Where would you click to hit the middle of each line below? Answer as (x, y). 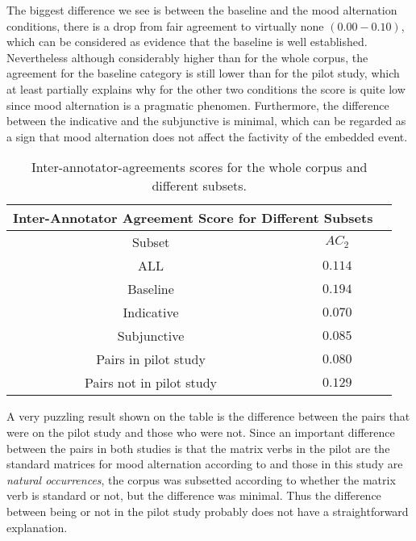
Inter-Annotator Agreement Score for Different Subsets (193, 218)
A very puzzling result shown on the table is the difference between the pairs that (208, 416)
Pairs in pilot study (151, 359)
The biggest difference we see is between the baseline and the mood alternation (202, 10)
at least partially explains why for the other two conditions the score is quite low (206, 88)
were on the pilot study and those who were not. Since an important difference (201, 432)
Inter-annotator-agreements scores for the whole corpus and (199, 167)
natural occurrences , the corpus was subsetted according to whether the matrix (201, 479)
